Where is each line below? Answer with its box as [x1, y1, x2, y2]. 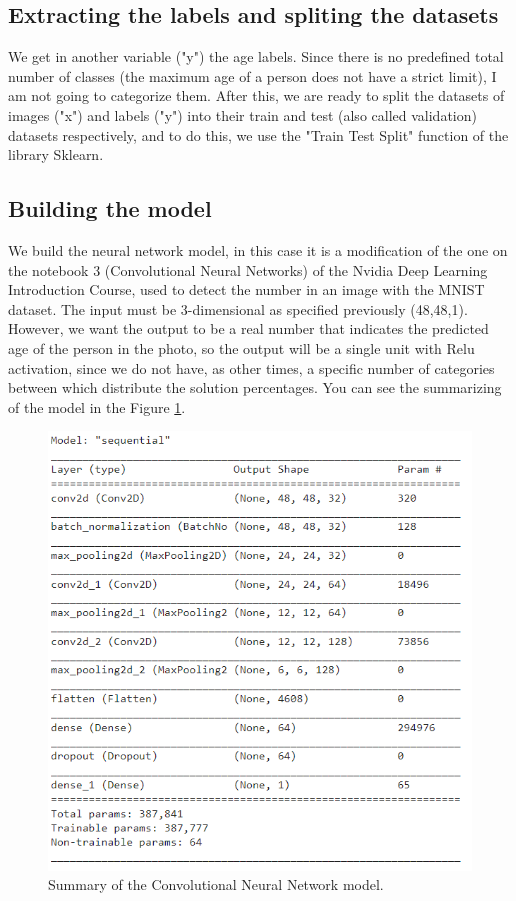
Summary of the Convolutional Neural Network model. [48, 874, 384, 895]
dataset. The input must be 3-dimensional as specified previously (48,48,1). [8, 298, 468, 319]
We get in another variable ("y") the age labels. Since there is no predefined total [8, 46, 504, 67]
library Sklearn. [8, 144, 104, 165]
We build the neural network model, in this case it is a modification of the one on [8, 239, 508, 260]
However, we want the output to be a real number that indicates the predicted [8, 318, 489, 339]
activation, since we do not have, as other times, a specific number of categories [8, 357, 495, 378]
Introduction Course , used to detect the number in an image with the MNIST [8, 279, 485, 300]
